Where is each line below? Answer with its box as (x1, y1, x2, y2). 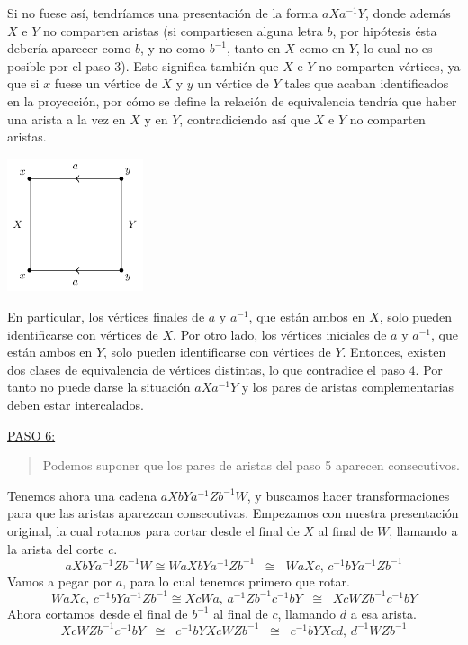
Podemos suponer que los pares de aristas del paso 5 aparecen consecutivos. (42, 456, 460, 475)
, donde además (364, 4, 451, 22)
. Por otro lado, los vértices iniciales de (173, 324, 387, 343)
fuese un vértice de (54, 74, 157, 93)
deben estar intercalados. (7, 395, 144, 414)
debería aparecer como (7, 39, 131, 58)
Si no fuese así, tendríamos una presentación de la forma (7, 4, 319, 22)
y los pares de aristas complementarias (241, 377, 454, 396)
